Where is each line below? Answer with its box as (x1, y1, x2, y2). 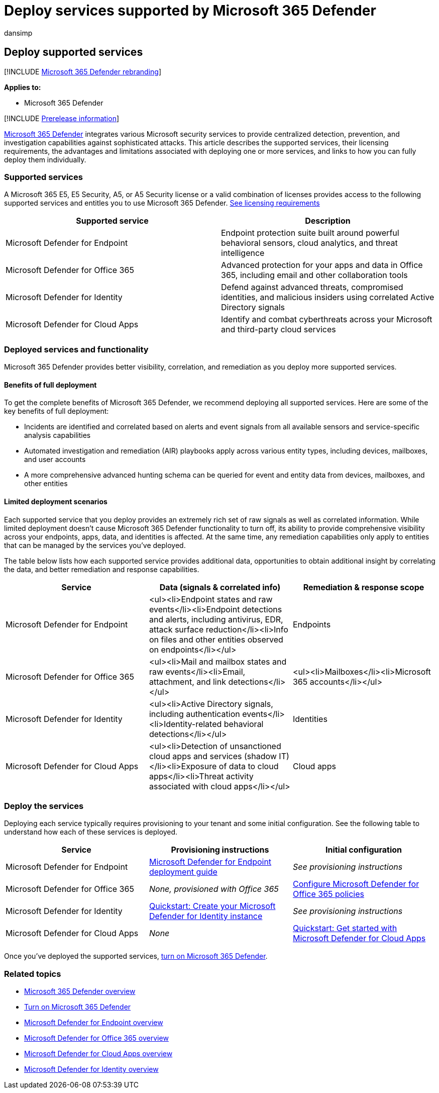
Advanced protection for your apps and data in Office (221, 260, 423, 270)
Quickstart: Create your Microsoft (149, 901, 276, 912)
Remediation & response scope (303, 582, 424, 592)
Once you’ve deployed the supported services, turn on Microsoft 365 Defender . (4, 952, 268, 961)
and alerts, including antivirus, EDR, (149, 614, 283, 624)
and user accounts (24, 455, 86, 464)
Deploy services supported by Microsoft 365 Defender (4, 2, 376, 19)
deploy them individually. (4, 155, 86, 164)
